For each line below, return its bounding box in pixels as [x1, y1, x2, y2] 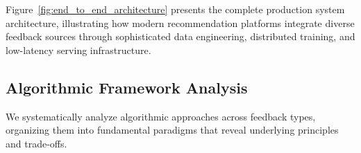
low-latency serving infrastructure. [6, 42, 151, 57]
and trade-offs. [6, 136, 67, 150]
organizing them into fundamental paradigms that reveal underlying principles [6, 123, 339, 137]
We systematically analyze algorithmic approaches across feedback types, [6, 109, 316, 123]
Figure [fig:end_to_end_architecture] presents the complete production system [6, 2, 345, 16]
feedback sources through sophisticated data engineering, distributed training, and [6, 29, 355, 44]
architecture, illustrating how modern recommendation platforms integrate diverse [6, 15, 355, 30]
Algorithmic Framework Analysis [6, 76, 248, 98]
